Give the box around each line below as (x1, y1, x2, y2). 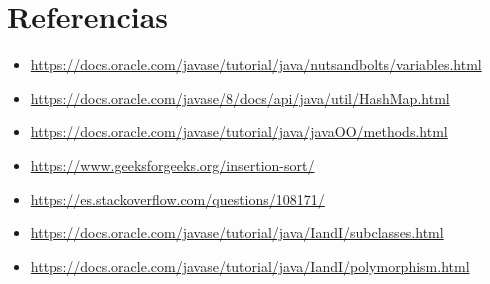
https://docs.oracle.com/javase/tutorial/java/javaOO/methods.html (30, 121, 448, 142)
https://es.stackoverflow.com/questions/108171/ (30, 188, 325, 209)
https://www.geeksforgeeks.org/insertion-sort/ (30, 154, 315, 175)
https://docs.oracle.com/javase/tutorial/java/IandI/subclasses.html (30, 222, 444, 243)
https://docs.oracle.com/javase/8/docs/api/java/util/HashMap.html (30, 87, 450, 108)
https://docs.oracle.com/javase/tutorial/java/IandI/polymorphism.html (30, 255, 470, 276)
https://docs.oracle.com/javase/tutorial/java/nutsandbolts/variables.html (30, 54, 482, 75)
